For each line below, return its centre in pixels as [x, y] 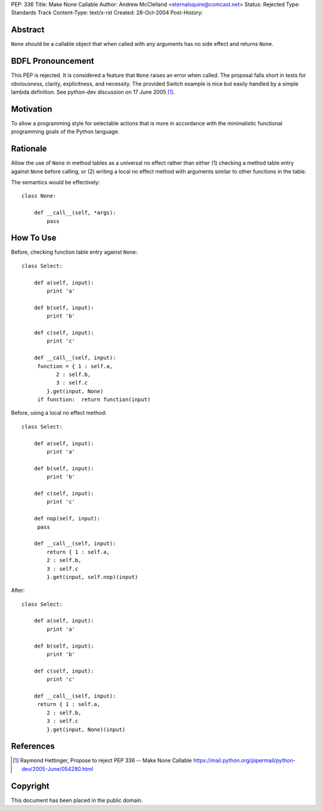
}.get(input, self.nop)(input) [92, 577]
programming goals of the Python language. [65, 132]
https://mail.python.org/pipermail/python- [244, 760]
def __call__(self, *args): [75, 213]
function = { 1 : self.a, [75, 366]
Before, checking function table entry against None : [74, 252]
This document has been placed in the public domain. [77, 800]
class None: [39, 196]
